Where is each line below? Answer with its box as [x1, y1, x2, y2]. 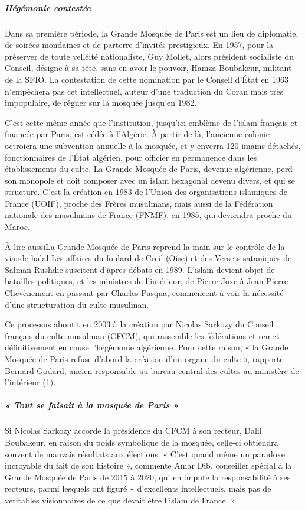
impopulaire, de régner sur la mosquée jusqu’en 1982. [5, 96, 197, 109]
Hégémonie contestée [5, 1, 91, 14]
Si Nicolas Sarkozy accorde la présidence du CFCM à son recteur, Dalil [5, 424, 262, 437]
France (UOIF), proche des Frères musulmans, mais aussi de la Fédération [5, 197, 273, 209]
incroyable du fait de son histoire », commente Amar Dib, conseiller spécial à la [5, 459, 292, 472]
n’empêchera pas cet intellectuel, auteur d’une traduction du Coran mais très [5, 85, 284, 97]
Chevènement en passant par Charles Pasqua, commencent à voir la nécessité [5, 287, 284, 299]
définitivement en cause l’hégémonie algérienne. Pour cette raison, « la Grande [5, 341, 288, 353]
